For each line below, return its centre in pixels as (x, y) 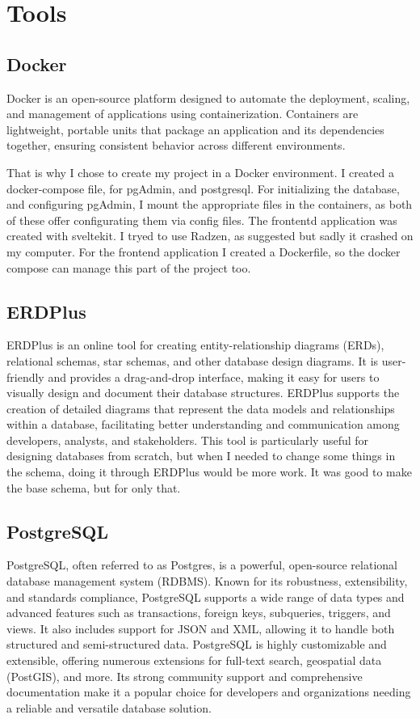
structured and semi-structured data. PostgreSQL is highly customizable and (197, 644)
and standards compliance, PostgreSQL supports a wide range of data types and (206, 596)
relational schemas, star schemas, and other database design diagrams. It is (193, 360)
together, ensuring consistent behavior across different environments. (176, 145)
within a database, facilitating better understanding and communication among (203, 424)
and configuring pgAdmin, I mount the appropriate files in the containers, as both (210, 204)
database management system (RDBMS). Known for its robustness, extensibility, (207, 581)
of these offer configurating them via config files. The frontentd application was (202, 220)
